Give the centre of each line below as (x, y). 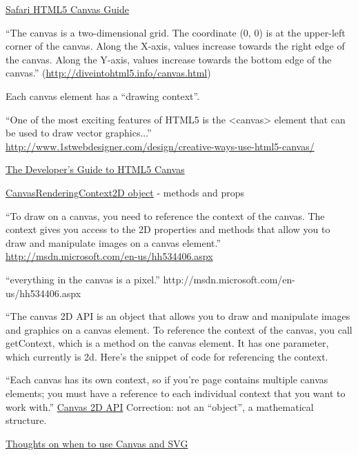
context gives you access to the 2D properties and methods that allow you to (168, 229)
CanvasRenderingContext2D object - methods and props (125, 192)
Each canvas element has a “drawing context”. (103, 95)
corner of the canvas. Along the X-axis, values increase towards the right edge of (175, 46)
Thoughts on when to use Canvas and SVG (97, 443)
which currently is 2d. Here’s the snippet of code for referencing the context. (167, 356)
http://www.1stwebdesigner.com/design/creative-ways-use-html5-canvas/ (160, 146)
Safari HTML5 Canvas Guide (67, 9)
